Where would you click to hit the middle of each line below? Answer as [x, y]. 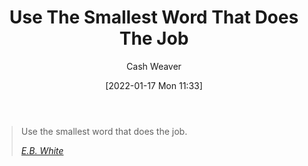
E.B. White [42, 150]
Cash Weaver [154, 66]
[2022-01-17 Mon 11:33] [154, 85]
